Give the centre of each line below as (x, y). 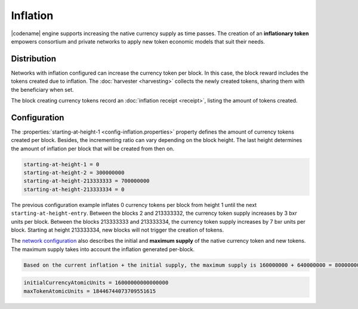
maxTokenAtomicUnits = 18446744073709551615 (90, 291)
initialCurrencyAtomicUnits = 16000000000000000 (96, 283)
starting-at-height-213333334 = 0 (74, 189)
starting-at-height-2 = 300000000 (74, 173)
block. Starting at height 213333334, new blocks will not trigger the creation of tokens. (117, 230)
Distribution (34, 59)
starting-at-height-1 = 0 (61, 164)
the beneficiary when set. (42, 89)
